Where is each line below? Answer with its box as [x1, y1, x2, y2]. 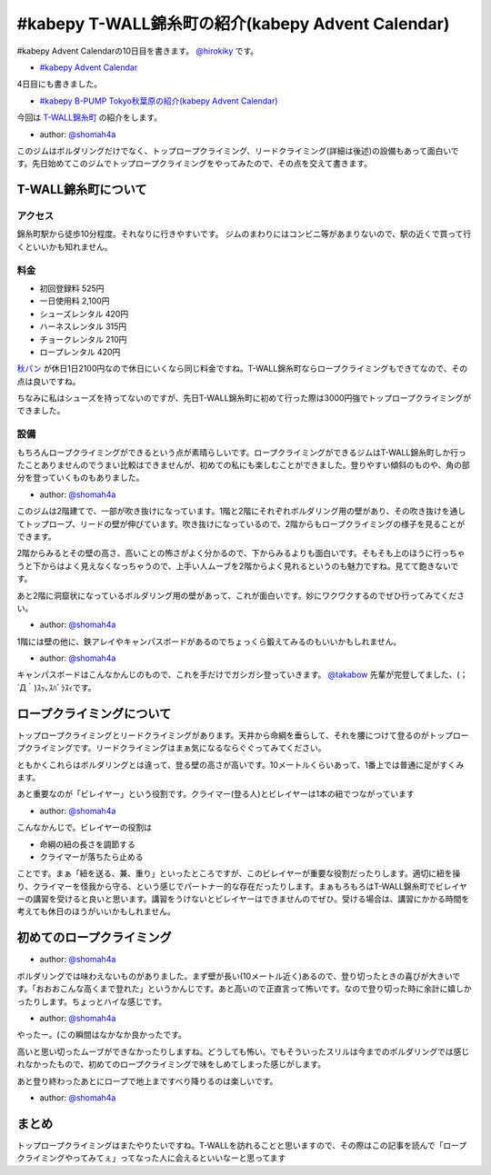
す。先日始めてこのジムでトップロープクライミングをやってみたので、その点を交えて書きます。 [16, 158, 373, 169]
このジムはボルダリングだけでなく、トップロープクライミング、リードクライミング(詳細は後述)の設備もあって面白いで [16, 145, 459, 156]
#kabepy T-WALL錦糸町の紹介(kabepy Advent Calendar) [16, 14, 450, 34]
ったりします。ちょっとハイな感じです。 [16, 996, 167, 1007]
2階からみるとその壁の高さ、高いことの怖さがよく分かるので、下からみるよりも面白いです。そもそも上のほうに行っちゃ [16, 548, 466, 559]
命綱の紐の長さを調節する [39, 839, 135, 850]
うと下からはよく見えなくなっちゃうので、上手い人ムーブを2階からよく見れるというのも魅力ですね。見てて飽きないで [16, 560, 459, 572]
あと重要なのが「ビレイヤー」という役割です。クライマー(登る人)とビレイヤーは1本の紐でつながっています [16, 789, 415, 800]
